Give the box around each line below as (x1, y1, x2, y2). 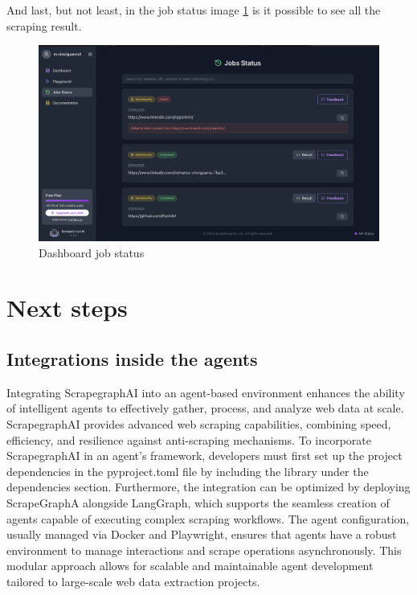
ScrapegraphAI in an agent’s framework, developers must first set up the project (6, 447, 403, 464)
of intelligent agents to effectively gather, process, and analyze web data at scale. (6, 400, 404, 416)
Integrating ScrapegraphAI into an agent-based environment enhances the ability (6, 384, 405, 400)
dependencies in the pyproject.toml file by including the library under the (6, 462, 369, 479)
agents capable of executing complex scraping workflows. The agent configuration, (6, 510, 410, 527)
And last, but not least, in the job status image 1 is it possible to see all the (6, 2, 381, 18)
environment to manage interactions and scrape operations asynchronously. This (6, 541, 402, 558)
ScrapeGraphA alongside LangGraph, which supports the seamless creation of (6, 494, 390, 511)
